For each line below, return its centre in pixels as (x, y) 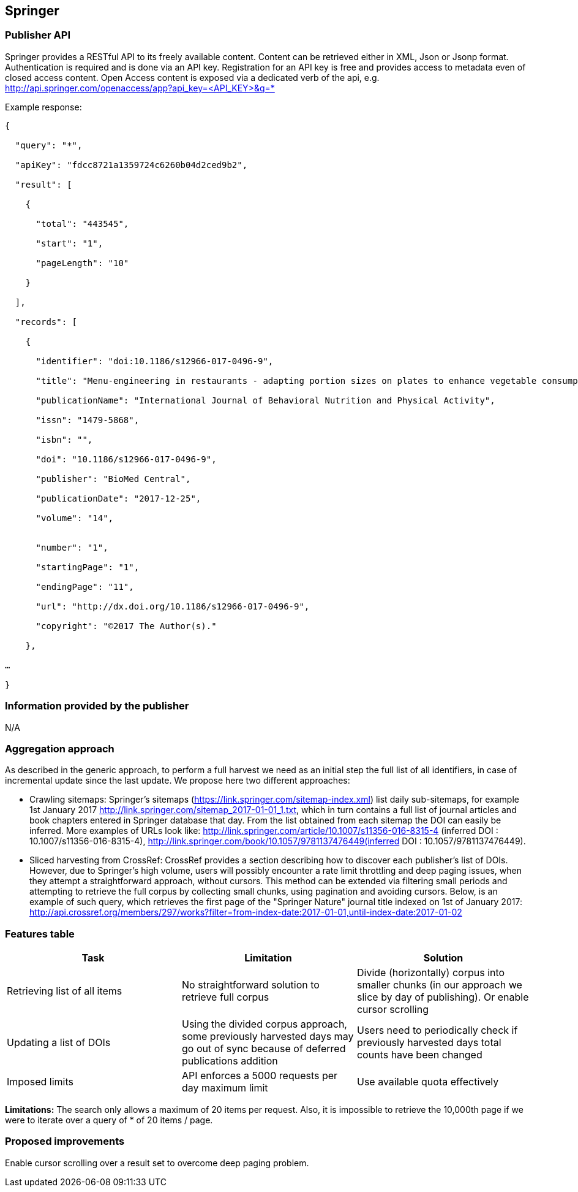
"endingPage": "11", (85, 586)
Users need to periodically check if (437, 1030)
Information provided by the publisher (97, 706)
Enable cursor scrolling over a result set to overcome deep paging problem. (157, 1163)
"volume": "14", (75, 518)
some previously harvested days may (268, 1037)
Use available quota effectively (428, 1082)
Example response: (43, 107)
